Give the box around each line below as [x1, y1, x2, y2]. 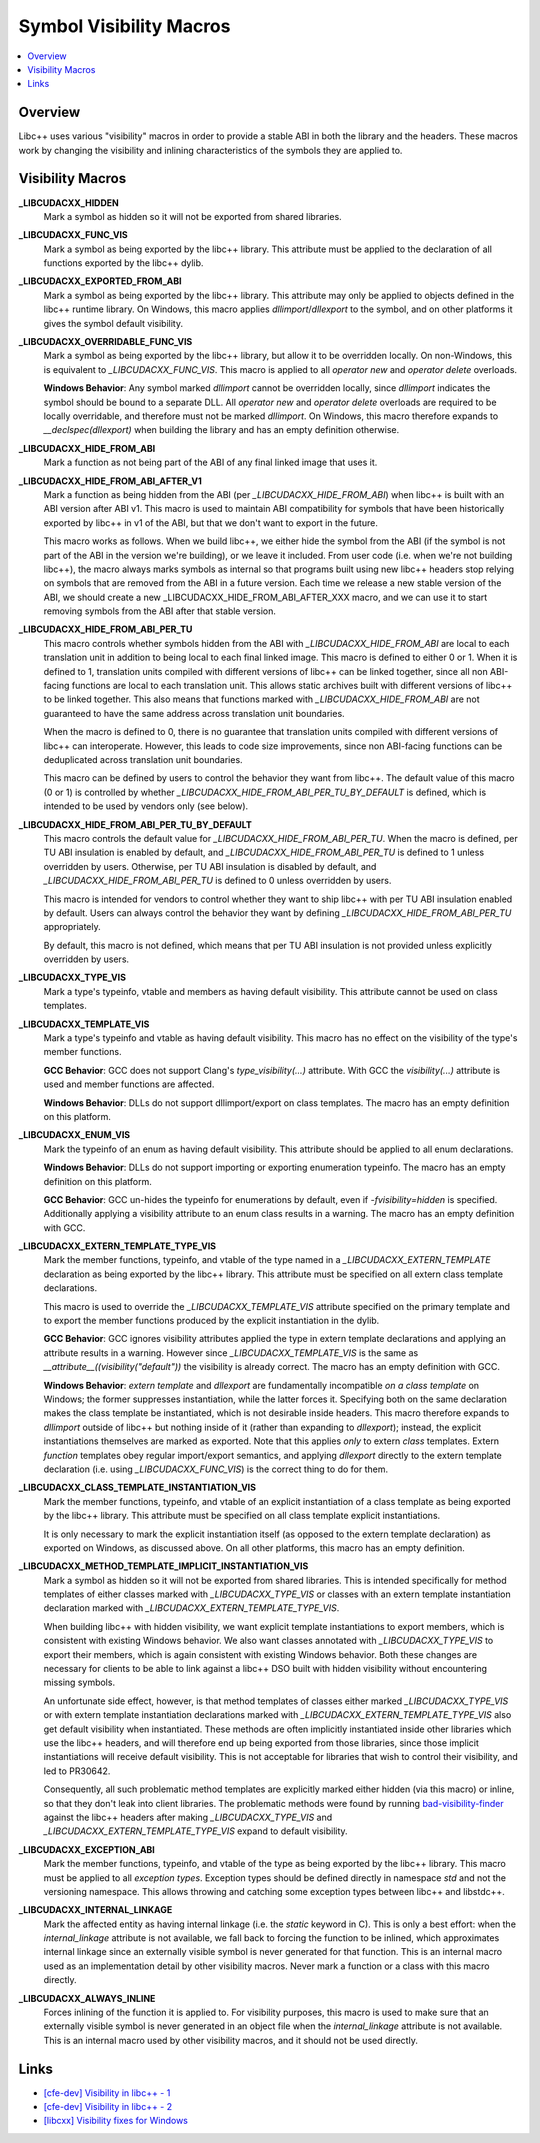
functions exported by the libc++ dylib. [43, 257, 204, 269]
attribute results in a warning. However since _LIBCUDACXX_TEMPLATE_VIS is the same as [43, 1346, 419, 1359]
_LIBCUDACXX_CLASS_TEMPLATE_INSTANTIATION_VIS [18, 1481, 257, 1494]
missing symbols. [43, 1676, 115, 1689]
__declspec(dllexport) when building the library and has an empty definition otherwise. [43, 424, 400, 436]
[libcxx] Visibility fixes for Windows [43, 2115, 189, 2127]
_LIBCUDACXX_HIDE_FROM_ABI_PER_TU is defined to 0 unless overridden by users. [43, 875, 392, 887]
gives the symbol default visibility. [43, 317, 184, 329]
